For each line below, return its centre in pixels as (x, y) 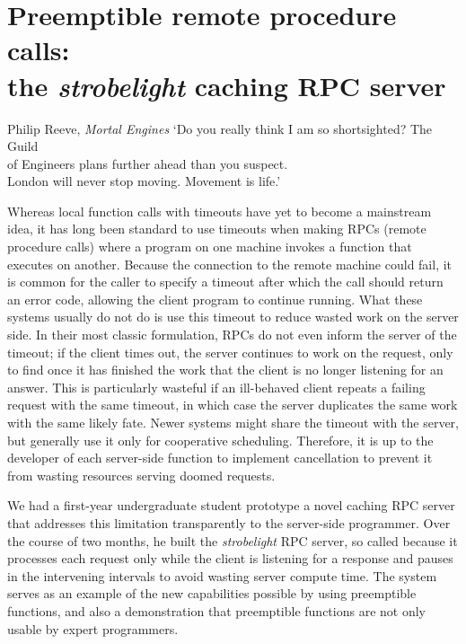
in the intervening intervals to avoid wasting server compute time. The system (222, 575)
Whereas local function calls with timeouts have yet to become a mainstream (220, 211)
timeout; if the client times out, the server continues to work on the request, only (230, 352)
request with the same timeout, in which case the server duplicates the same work (233, 405)
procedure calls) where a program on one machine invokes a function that (210, 247)
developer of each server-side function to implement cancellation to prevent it (220, 458)
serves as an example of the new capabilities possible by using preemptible (212, 593)
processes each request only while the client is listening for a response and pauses (230, 558)
